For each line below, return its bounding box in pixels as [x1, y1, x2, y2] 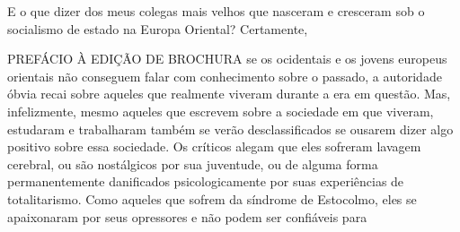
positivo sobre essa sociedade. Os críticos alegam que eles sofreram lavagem [7, 137, 421, 156]
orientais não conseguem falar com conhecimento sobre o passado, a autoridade [7, 66, 442, 85]
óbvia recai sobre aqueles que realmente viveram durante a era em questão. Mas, [7, 84, 451, 103]
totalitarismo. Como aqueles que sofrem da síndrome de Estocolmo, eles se [7, 189, 417, 208]
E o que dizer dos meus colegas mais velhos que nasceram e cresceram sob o [7, 2, 425, 20]
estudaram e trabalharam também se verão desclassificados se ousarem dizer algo [7, 119, 454, 138]
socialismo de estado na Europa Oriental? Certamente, [7, 19, 308, 38]
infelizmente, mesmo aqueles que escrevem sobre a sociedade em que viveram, [7, 101, 434, 120]
